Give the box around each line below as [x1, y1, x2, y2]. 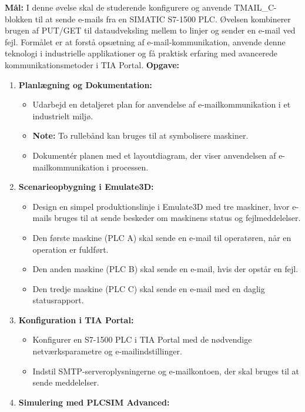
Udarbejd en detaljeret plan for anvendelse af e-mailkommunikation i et [32, 98, 291, 110]
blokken [5, 12, 33, 25]
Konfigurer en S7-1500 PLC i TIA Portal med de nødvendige [32, 333, 252, 346]
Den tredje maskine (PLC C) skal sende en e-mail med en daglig [32, 282, 265, 294]
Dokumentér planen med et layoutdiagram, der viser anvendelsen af [32, 149, 276, 161]
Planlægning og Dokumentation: [18, 78, 152, 91]
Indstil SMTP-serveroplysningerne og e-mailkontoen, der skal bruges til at [32, 364, 300, 377]
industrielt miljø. [32, 109, 93, 122]
